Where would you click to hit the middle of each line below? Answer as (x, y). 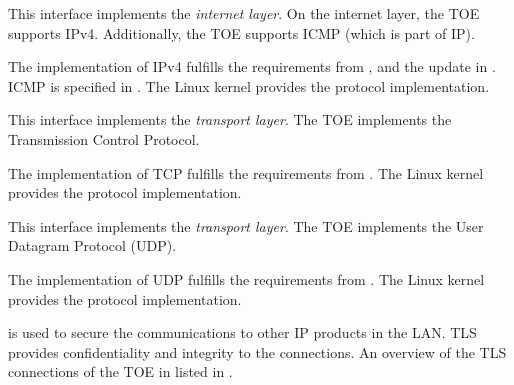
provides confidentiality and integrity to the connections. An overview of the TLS (257, 351)
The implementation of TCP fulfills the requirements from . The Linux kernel (246, 172)
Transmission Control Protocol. (104, 138)
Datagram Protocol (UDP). (92, 245)
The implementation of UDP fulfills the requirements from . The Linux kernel (246, 278)
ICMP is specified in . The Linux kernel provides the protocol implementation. (249, 85)
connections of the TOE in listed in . (120, 371)
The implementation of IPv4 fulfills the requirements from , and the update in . (252, 66)
